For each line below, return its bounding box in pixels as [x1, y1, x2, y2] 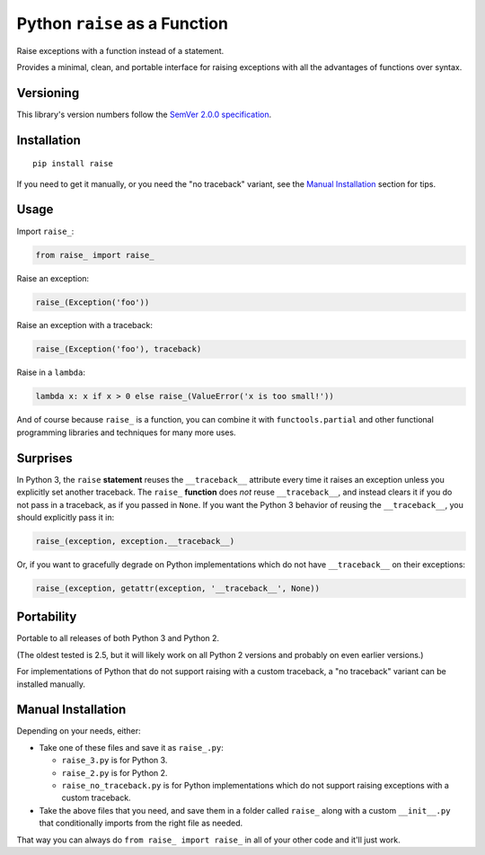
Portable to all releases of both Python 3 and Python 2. [16, 633, 220, 644]
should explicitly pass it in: [16, 512, 115, 522]
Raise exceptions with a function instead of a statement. [16, 45, 225, 56]
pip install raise [32, 158, 114, 169]
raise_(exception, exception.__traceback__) [35, 536, 235, 546]
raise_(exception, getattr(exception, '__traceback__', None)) [35, 583, 321, 593]
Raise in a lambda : [16, 367, 85, 378]
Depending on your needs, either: [16, 726, 141, 736]
